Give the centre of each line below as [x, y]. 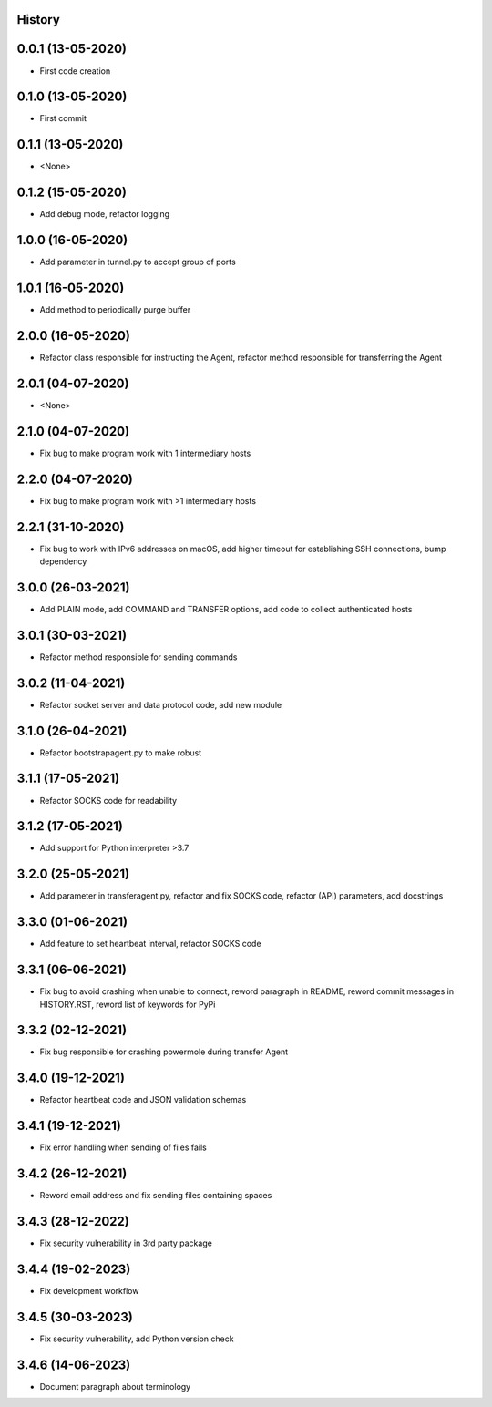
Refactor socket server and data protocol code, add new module [161, 704]
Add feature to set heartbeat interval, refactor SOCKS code [150, 944]
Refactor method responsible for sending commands [138, 657]
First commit [63, 118]
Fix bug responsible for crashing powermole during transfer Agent [164, 1052]
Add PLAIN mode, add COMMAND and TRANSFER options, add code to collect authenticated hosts [226, 609]
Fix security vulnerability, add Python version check [137, 1339]
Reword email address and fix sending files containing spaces [156, 1196]
